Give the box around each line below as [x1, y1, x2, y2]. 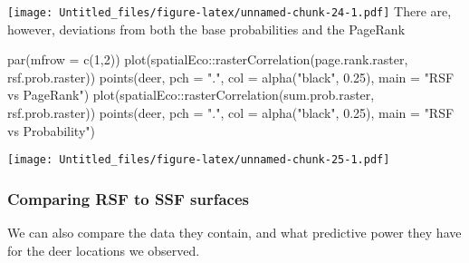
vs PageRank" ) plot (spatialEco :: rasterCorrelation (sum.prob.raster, [7, 85, 375, 104]
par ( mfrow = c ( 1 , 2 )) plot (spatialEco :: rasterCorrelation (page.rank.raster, [7, 50, 408, 69]
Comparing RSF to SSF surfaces [7, 187, 249, 209]
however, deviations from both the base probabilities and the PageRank [7, 19, 406, 38]
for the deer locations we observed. [7, 240, 200, 259]
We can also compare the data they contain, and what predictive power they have [7, 223, 462, 242]
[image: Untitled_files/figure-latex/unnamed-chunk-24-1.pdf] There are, [7, 2, 452, 20]
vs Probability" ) [7, 121, 95, 140]
